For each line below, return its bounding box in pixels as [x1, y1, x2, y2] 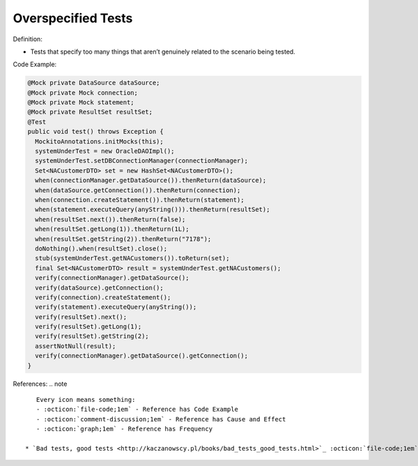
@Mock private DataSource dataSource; [27, 79, 160, 87]
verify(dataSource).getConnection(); [35, 284, 164, 292]
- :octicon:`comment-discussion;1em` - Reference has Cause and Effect [36, 415, 286, 423]
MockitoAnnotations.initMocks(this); [35, 137, 164, 146]
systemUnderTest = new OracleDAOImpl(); [35, 147, 175, 155]
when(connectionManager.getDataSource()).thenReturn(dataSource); [35, 176, 267, 185]
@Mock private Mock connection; [27, 88, 139, 97]
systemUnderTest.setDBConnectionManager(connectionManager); [35, 157, 249, 165]
